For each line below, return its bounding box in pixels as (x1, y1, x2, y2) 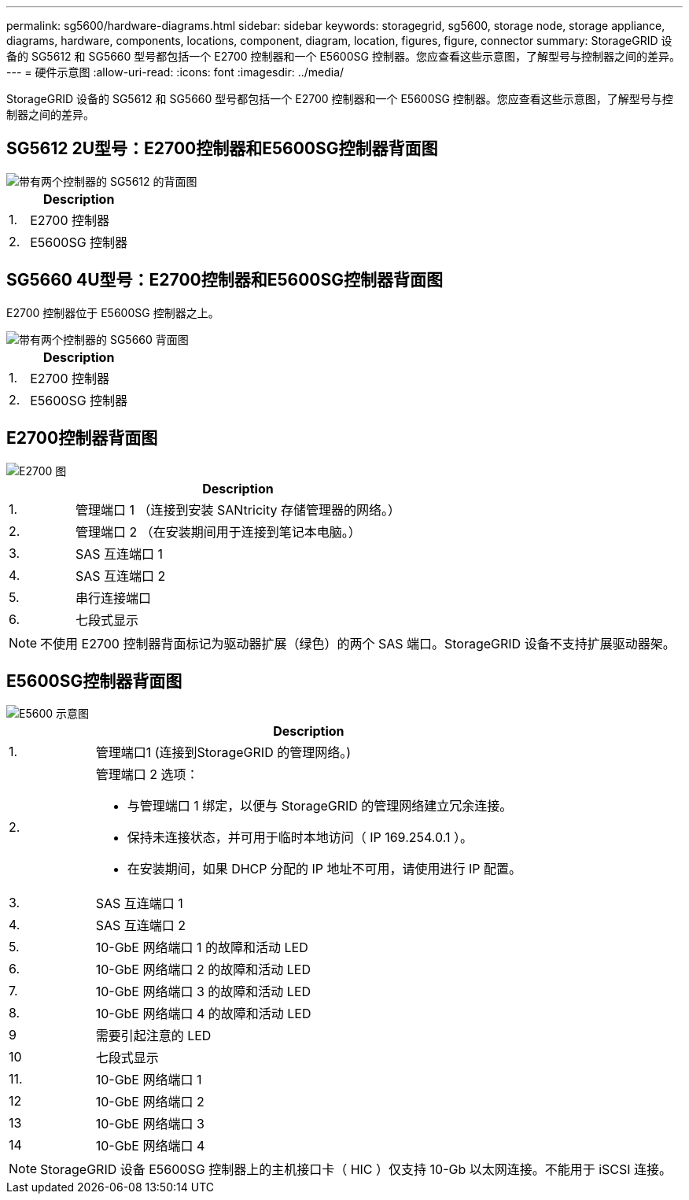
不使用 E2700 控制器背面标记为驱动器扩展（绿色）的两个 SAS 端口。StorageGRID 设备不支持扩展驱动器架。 (40, 635, 676, 652)
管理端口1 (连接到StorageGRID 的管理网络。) (95, 744, 352, 761)
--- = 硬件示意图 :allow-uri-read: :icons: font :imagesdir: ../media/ (6, 65, 344, 79)
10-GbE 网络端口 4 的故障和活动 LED (95, 1006, 311, 1022)
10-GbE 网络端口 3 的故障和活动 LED (95, 984, 311, 1000)
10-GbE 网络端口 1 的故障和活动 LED (95, 940, 308, 956)
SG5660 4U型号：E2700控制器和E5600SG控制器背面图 (6, 270, 444, 290)
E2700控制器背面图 (6, 428, 158, 449)
